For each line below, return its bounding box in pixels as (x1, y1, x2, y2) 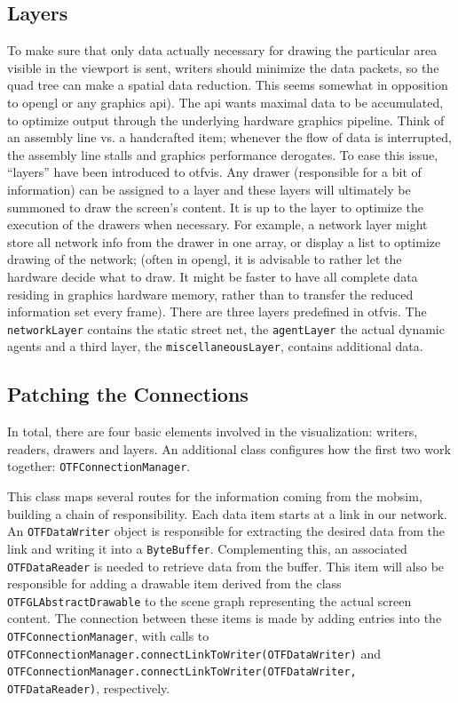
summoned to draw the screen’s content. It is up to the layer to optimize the (7, 197, 423, 216)
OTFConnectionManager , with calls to (7, 627, 209, 645)
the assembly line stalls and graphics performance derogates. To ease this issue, (7, 145, 438, 164)
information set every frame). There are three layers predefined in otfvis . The (7, 302, 427, 321)
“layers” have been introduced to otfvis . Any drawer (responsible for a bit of (7, 163, 422, 181)
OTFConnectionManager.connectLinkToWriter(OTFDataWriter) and (7, 643, 381, 662)
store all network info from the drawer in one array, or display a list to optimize (7, 232, 441, 251)
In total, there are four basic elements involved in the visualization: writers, (7, 422, 418, 441)
